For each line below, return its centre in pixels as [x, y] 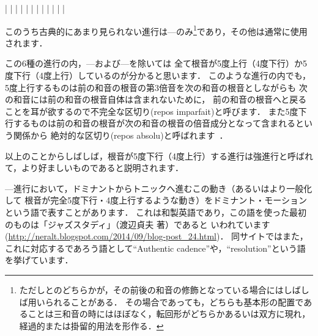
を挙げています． [39, 260]
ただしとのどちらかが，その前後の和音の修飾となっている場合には [151, 289]
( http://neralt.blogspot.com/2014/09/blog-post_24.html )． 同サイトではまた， [157, 236]
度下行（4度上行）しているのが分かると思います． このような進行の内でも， [158, 75]
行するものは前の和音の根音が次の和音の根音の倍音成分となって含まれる [150, 123]
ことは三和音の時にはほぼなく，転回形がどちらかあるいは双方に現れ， [169, 314]
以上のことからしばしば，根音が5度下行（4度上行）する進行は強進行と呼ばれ [159, 155]
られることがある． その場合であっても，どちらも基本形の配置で [174, 301]
